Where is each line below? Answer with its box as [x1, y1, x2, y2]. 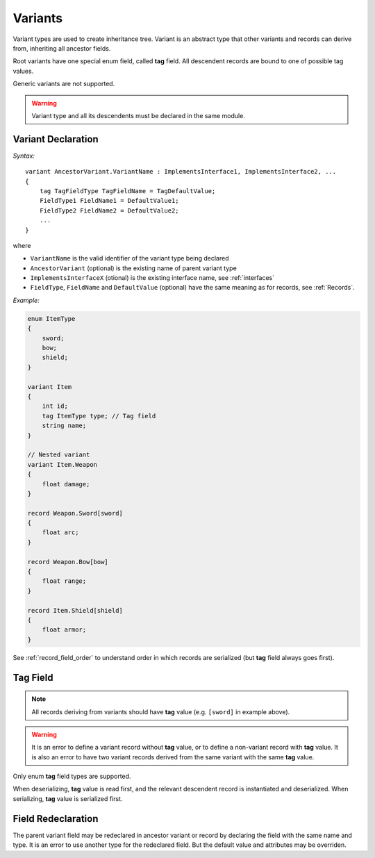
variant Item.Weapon [27, 461, 97, 468]
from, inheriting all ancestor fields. [12, 44, 111, 52]
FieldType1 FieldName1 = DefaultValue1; [39, 197, 180, 205]
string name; [42, 422, 87, 430]
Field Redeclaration [12, 813, 99, 825]
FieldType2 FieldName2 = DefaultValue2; [39, 206, 180, 215]
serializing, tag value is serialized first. [12, 794, 123, 802]
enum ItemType [27, 315, 76, 322]
